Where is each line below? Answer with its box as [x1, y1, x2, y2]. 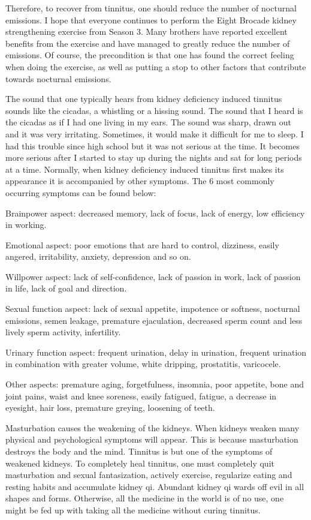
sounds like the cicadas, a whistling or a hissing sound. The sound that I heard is [5, 104, 303, 116]
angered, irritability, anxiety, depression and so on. [5, 250, 191, 263]
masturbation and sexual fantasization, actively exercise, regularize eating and [5, 468, 292, 481]
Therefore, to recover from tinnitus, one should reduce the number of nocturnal [5, 2, 297, 14]
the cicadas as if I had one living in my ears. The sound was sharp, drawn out [5, 116, 291, 128]
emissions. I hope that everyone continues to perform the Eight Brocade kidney [5, 13, 297, 26]
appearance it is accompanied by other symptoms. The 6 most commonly [5, 175, 274, 187]
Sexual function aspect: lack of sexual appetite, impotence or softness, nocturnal [5, 302, 300, 315]
